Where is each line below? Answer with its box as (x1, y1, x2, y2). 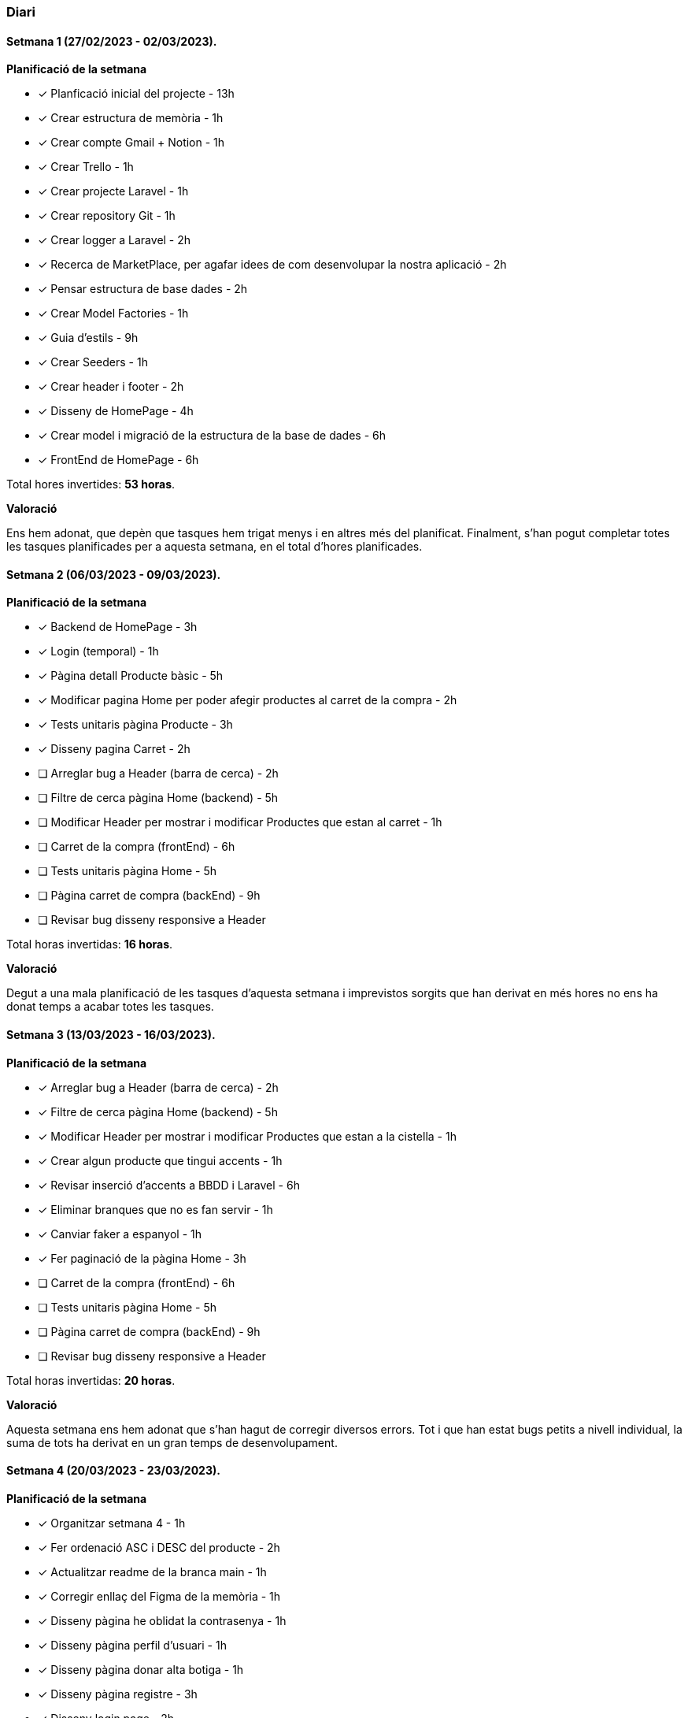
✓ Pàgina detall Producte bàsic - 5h (38, 669, 224, 683)
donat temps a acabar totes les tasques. (6, 1000, 214, 1014)
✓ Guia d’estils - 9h (38, 331, 139, 345)
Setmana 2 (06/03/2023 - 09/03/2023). (6, 567, 221, 581)
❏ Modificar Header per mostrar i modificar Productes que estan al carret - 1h (38, 815, 442, 829)
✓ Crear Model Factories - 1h (38, 306, 189, 321)
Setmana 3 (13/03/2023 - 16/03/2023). (6, 1028, 216, 1042)
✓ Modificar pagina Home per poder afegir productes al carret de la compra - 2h (38, 693, 457, 707)
